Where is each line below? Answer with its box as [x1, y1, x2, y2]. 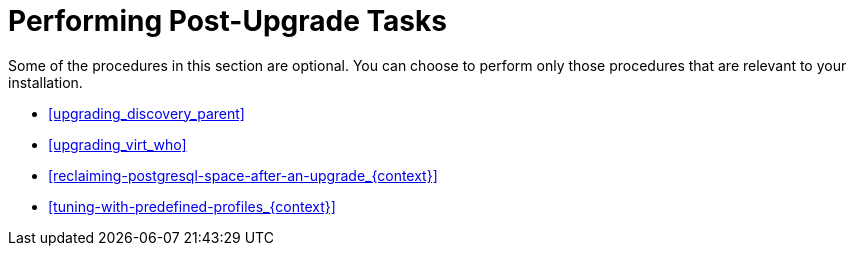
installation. [8, 73, 83, 91]
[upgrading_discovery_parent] [48, 104, 245, 122]
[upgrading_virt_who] [48, 135, 187, 153]
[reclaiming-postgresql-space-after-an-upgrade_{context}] [48, 166, 438, 184]
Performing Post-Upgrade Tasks [8, 4, 447, 38]
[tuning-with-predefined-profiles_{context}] [48, 197, 336, 215]
